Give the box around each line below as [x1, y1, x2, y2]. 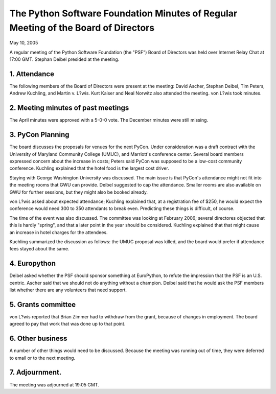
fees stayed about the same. [9, 246, 70, 252]
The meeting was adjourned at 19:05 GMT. [9, 381, 99, 388]
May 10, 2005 [9, 40, 38, 46]
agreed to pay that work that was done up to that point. [9, 321, 126, 327]
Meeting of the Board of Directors [9, 22, 155, 33]
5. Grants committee [9, 300, 76, 309]
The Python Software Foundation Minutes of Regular [9, 8, 238, 19]
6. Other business [9, 334, 67, 343]
